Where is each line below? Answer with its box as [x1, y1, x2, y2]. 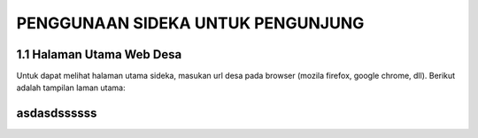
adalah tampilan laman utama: [16, 82, 126, 93]
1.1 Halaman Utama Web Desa [16, 47, 182, 62]
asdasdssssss [16, 106, 97, 121]
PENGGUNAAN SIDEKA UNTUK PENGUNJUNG [16, 13, 365, 33]
